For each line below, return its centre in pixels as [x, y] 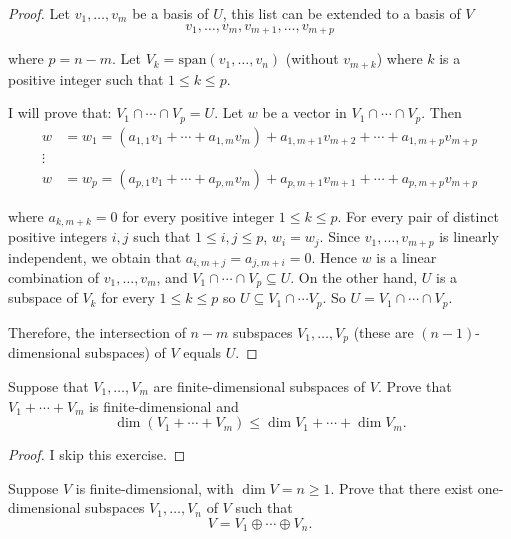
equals [202, 352]
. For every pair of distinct [418, 215]
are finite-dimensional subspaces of [259, 385]
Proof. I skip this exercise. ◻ [97, 454]
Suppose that [48, 385]
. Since [340, 236]
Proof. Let [39, 13]
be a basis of [170, 13]
